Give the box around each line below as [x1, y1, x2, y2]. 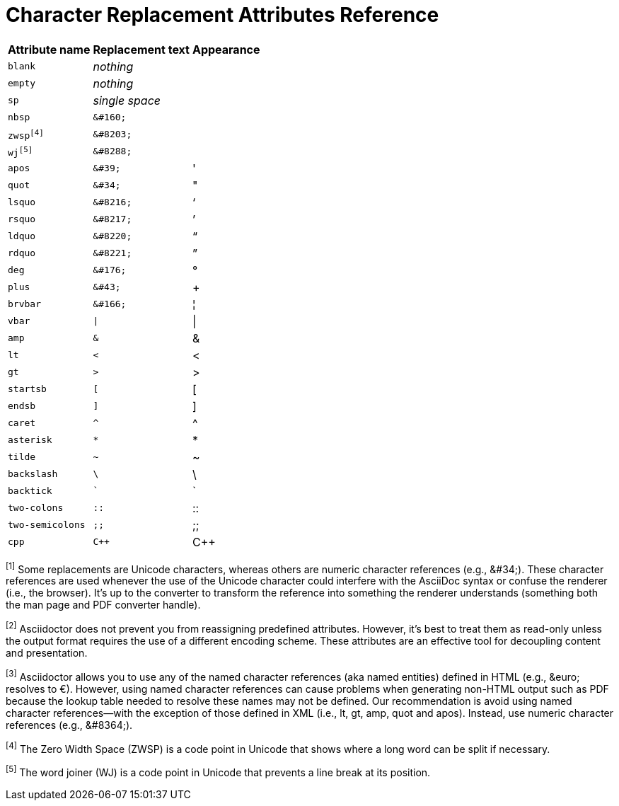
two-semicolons [8, 519, 86, 531]
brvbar [8, 299, 41, 310]
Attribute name [8, 42, 91, 57]
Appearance [192, 42, 260, 57]
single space [93, 93, 161, 108]
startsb [8, 384, 47, 395]
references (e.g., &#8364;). [6, 718, 133, 731]
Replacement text [93, 42, 190, 57]
